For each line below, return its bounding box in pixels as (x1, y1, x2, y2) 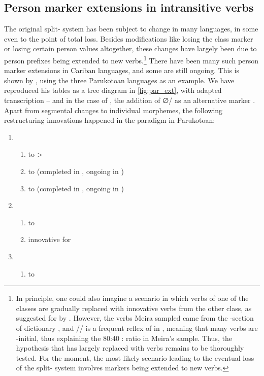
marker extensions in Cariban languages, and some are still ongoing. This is (4, 65, 240, 76)
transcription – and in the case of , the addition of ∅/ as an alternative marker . (4, 95, 255, 106)
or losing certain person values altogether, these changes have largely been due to (4, 43, 257, 54)
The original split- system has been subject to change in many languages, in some (4, 23, 258, 34)
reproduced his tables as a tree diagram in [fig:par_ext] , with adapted (4, 85, 222, 95)
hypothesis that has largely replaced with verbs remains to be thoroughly (16, 343, 244, 353)
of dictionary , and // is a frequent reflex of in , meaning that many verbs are (16, 322, 258, 333)
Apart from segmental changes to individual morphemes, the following (4, 105, 223, 115)
